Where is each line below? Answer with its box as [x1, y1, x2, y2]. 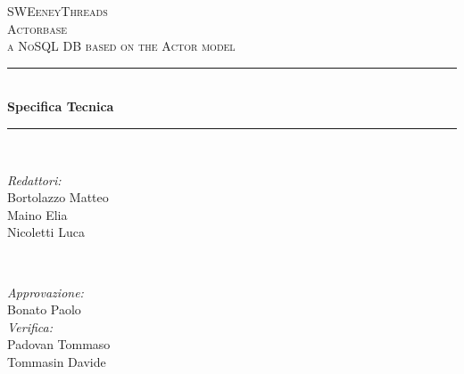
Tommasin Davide [7, 352, 106, 370]
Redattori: [7, 170, 62, 189]
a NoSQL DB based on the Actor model [7, 37, 236, 55]
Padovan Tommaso [7, 335, 111, 354]
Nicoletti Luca [7, 223, 85, 241]
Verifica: [7, 317, 54, 336]
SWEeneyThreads [7, 2, 108, 20]
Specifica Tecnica [7, 97, 114, 116]
